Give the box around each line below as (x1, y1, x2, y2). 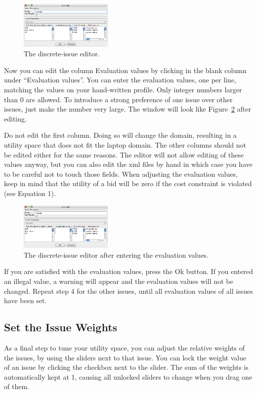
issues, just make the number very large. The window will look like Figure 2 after (4, 104, 252, 114)
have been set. (4, 295, 47, 306)
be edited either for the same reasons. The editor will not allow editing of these (4, 149, 244, 159)
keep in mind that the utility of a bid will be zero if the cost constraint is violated (4, 178, 252, 189)
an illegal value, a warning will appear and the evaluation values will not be (4, 275, 233, 286)
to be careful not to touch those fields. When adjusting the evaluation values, (4, 168, 238, 179)
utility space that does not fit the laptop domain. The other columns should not (4, 139, 246, 150)
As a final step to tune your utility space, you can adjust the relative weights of (4, 342, 245, 353)
